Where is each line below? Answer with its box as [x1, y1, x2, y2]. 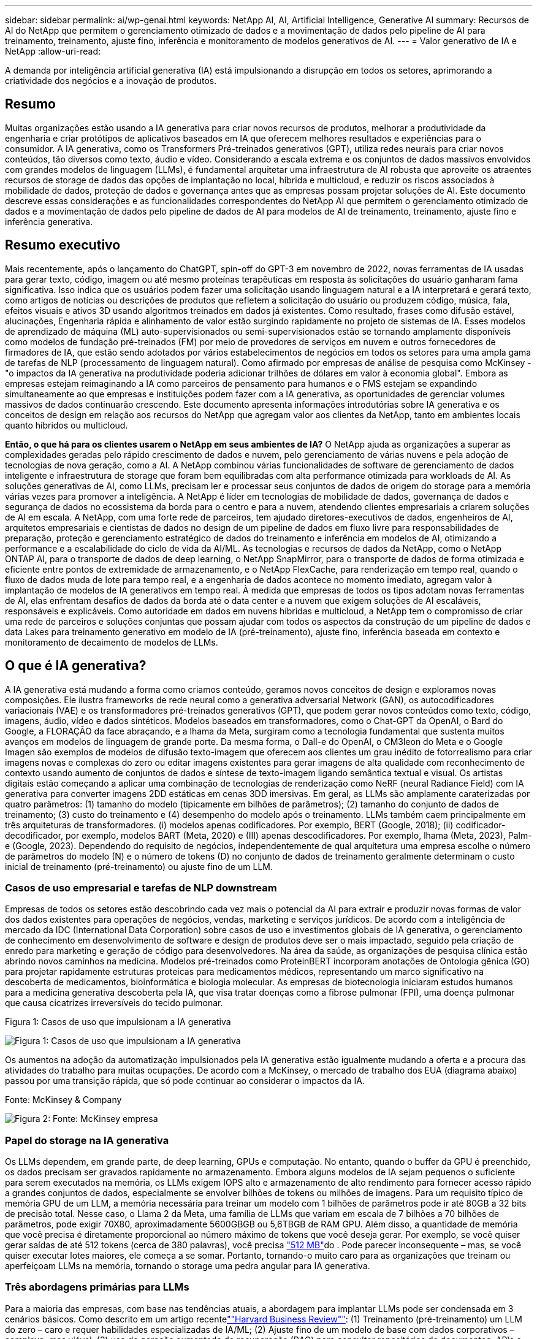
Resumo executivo [5, 237, 121, 253]
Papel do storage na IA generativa [5, 1134, 169, 1146]
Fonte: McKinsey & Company [5, 1094, 122, 1105]
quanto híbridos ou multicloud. [5, 419, 128, 430]
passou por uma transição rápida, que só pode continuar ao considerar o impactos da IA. [5, 1075, 365, 1086]
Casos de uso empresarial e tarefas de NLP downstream [5, 881, 277, 894]
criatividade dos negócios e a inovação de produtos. [5, 75, 217, 86]
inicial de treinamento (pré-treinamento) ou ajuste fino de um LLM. [5, 861, 273, 872]
